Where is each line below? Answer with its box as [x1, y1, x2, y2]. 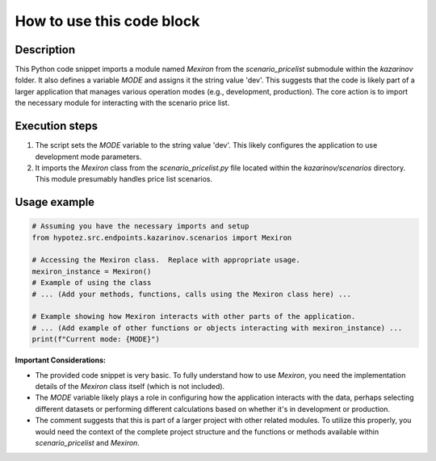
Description [15, 43, 76, 57]
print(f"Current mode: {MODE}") [31, 335, 161, 344]
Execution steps [15, 119, 99, 133]
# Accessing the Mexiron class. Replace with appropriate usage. [31, 255, 300, 265]
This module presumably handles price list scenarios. [35, 174, 213, 184]
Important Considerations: [15, 355, 107, 365]
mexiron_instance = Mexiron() [31, 266, 152, 276]
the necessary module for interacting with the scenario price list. [15, 98, 230, 108]
